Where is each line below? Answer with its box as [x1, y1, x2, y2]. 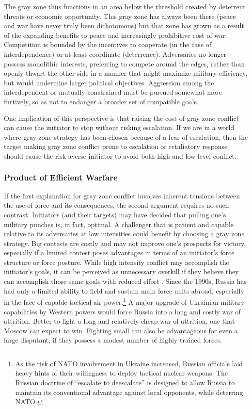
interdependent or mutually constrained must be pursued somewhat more [4, 87, 222, 97]
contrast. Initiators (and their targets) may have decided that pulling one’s [4, 209, 226, 219]
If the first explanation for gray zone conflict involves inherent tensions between [4, 190, 240, 200]
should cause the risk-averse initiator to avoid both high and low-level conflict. [4, 150, 236, 161]
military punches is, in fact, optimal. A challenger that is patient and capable [4, 219, 234, 229]
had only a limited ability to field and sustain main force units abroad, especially [4, 285, 244, 295]
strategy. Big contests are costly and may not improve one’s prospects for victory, [4, 238, 246, 248]
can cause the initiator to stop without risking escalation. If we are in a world [4, 122, 235, 132]
